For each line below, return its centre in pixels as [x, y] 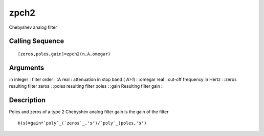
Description [27, 100]
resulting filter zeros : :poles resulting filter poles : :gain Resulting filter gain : [86, 86]
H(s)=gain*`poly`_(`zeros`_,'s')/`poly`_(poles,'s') [82, 123]
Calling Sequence [37, 41]
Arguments [27, 68]
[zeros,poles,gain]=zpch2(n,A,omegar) [64, 54]
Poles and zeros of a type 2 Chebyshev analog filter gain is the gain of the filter [89, 112]
